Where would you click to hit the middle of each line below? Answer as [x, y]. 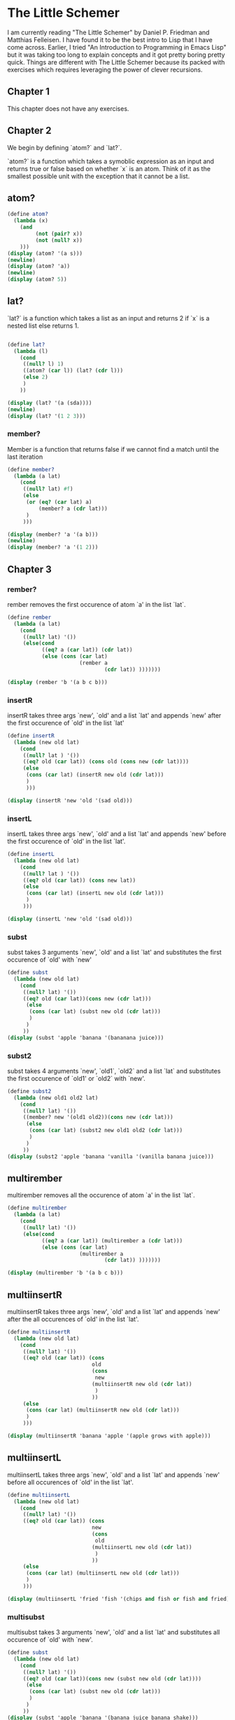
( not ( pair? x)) [59, 234]
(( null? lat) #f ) [48, 489]
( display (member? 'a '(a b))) [53, 535]
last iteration [25, 457]
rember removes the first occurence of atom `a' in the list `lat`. [97, 604]
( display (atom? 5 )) [37, 280]
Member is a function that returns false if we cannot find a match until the [113, 449]
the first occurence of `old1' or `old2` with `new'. [76, 1078]
